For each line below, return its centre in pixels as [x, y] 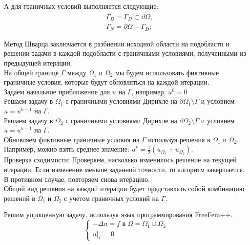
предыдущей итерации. [38, 62]
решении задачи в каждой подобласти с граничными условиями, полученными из [125, 53]
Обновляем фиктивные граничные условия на [72, 139]
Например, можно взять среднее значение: [67, 149]
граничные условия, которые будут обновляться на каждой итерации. [107, 82]
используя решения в [179, 139]
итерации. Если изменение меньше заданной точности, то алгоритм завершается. [125, 169]
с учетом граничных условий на [112, 198]
